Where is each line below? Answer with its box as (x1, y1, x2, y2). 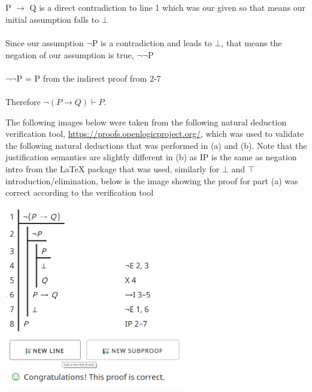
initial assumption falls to (5, 13, 99, 25)
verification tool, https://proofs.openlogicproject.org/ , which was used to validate (5, 127, 304, 140)
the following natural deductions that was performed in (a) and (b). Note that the (5, 139, 307, 151)
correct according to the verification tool (5, 186, 154, 199)
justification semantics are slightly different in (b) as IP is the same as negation (5, 151, 297, 163)
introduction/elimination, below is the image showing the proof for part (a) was (5, 174, 298, 187)
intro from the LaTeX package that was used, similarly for (5, 162, 220, 175)
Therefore (5, 95, 41, 107)
